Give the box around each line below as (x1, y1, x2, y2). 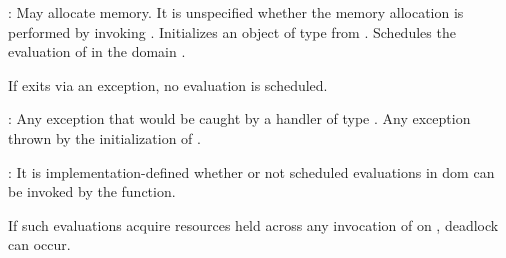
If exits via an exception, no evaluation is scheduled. (8, 74, 328, 95)
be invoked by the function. (8, 181, 176, 202)
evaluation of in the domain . (8, 41, 186, 62)
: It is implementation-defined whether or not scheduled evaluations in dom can (8, 161, 495, 182)
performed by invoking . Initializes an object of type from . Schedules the (8, 21, 456, 42)
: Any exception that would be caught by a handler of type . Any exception (8, 108, 471, 129)
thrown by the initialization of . (8, 127, 201, 148)
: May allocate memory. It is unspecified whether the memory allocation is (8, 2, 464, 22)
